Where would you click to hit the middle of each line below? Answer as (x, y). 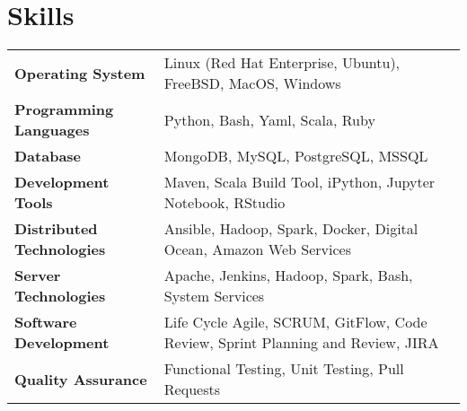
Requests (192, 389)
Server (38, 275)
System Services (214, 296)
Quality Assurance (81, 379)
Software (46, 322)
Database (48, 156)
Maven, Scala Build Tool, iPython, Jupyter (300, 182)
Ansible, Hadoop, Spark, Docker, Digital (291, 229)
